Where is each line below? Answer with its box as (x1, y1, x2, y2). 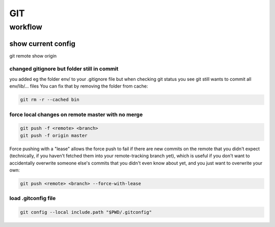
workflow (9, 22, 43, 32)
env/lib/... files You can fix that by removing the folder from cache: (9, 83, 148, 89)
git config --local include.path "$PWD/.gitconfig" (20, 209, 152, 215)
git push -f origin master (20, 132, 88, 138)
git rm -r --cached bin (20, 97, 80, 103)
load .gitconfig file (9, 195, 56, 202)
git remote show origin (9, 52, 57, 59)
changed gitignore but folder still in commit (9, 65, 119, 72)
